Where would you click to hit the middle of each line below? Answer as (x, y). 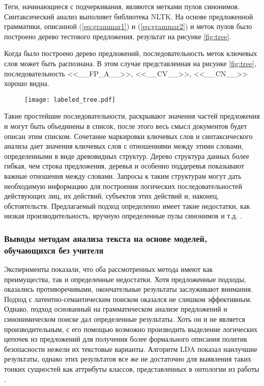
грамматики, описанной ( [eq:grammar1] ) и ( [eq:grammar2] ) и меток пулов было (128, 26)
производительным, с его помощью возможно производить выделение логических (131, 329)
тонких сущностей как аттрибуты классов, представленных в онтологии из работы (132, 369)
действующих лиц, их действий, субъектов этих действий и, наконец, (112, 196)
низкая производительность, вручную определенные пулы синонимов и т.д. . (123, 216)
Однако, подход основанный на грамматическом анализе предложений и (116, 309)
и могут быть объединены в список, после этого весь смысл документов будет (126, 126)
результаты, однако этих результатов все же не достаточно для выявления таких (128, 359)
